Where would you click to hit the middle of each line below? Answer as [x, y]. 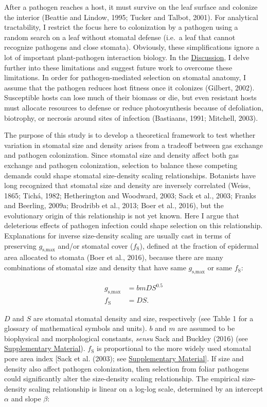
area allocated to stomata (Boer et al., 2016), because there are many [114, 257]
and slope [26, 399]
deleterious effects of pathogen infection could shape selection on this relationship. [133, 225]
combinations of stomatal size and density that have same [95, 267]
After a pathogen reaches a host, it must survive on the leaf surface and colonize [131, 7]
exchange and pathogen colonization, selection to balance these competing [121, 165]
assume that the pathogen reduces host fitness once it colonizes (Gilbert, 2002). [129, 87]
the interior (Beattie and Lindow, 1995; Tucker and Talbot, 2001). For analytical [131, 17]
